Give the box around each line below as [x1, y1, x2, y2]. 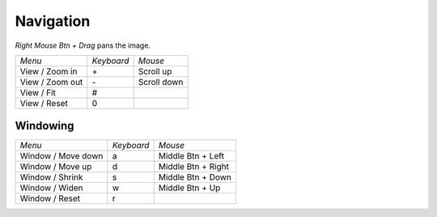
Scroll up [138, 66, 172, 77]
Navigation [15, 12, 91, 30]
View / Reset [19, 97, 68, 108]
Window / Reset [19, 193, 81, 204]
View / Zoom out [19, 76, 83, 87]
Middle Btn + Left [158, 151, 224, 162]
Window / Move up [19, 161, 92, 172]
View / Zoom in [19, 66, 78, 77]
